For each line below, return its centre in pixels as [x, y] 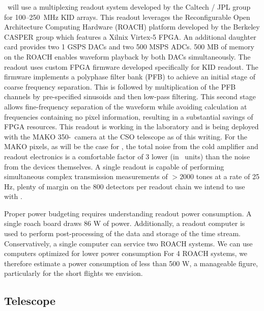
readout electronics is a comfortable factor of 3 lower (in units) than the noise [127, 156]
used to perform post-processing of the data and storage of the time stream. [122, 233]
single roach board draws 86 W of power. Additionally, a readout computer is [125, 223]
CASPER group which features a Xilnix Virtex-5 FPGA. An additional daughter [130, 36]
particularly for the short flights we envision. [74, 273]
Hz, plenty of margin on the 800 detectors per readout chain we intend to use [125, 186]
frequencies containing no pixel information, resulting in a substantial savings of [129, 116]
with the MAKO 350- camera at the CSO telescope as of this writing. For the [126, 136]
